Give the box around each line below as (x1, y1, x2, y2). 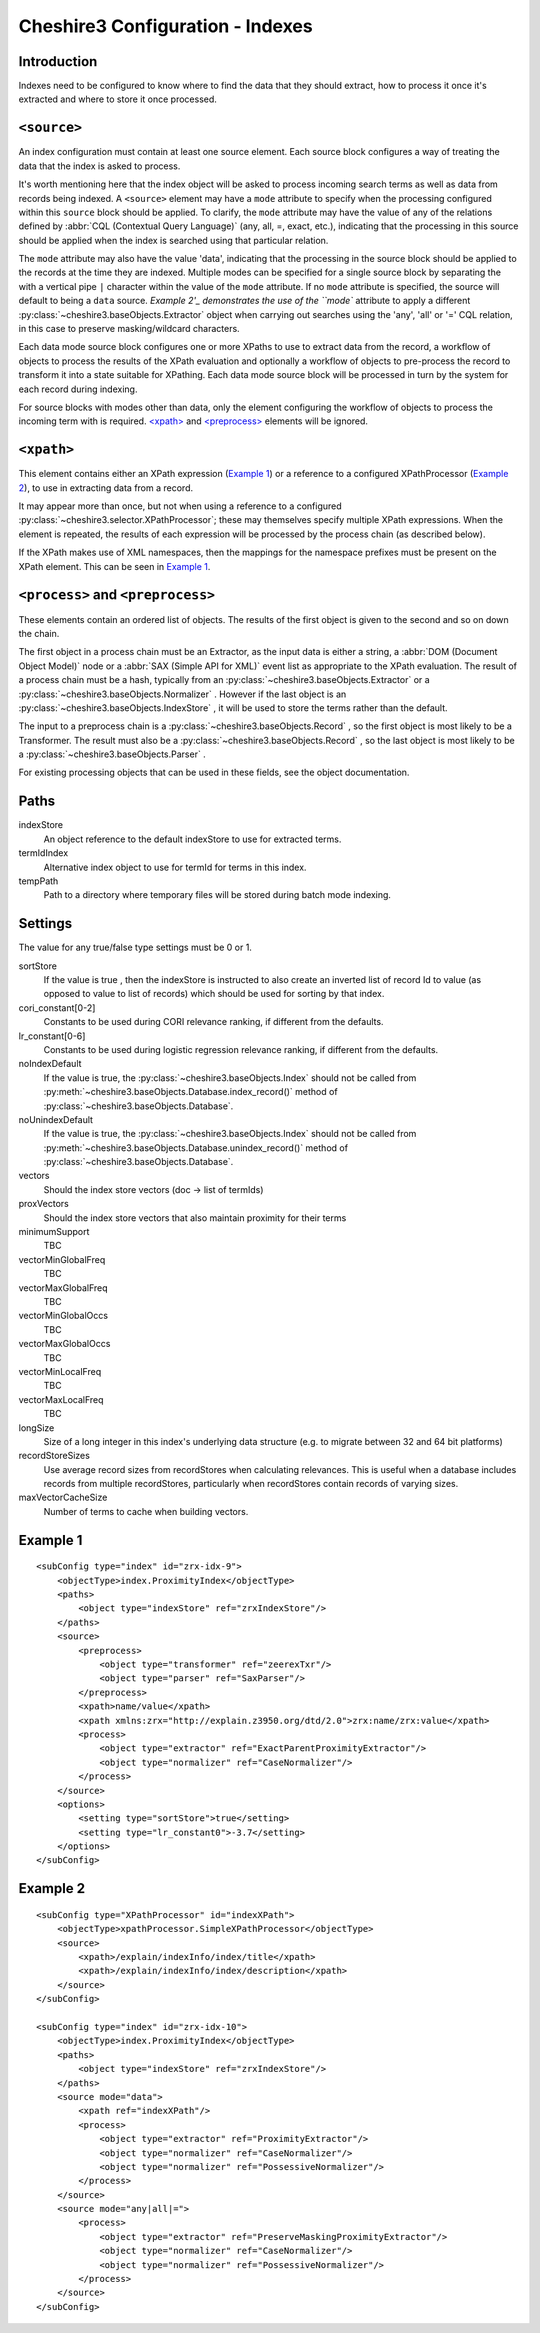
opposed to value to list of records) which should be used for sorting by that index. (43, 988, 385, 1000)
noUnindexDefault (18, 1113, 94, 1125)
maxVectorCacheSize (18, 1491, 108, 1504)
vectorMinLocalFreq (18, 1365, 102, 1377)
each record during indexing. (18, 383, 138, 395)
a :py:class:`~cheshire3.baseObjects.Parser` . (18, 748, 207, 760)
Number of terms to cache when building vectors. (43, 1505, 249, 1517)
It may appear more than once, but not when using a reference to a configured (18, 500, 342, 512)
